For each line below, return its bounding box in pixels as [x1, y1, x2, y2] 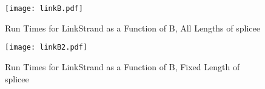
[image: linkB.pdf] [5, 4, 83, 13]
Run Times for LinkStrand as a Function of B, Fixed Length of [5, 60, 240, 73]
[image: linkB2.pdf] [5, 43, 88, 52]
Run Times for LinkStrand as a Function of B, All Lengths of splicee [5, 21, 260, 34]
